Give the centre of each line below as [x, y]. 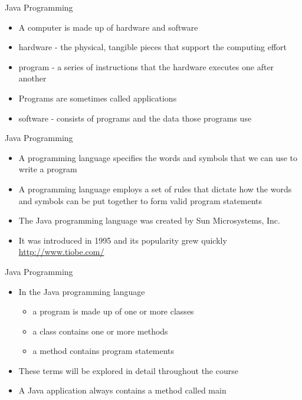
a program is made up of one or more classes [113, 311]
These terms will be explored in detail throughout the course [128, 370]
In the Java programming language [82, 291]
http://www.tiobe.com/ [61, 252]
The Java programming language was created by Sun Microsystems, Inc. [149, 220]
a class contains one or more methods [100, 331]
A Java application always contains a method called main [122, 390]
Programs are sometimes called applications [98, 98]
